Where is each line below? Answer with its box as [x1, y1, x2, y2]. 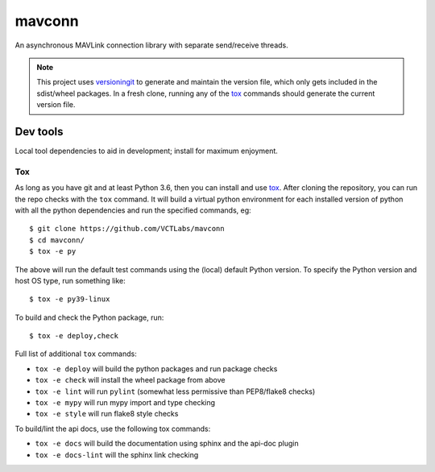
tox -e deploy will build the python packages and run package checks [35, 363, 278, 374]
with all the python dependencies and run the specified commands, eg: [14, 205, 251, 215]
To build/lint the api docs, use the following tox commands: [14, 424, 211, 433]
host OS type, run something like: [14, 275, 126, 285]
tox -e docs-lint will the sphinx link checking [35, 449, 199, 459]
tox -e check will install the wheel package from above [35, 375, 226, 385]
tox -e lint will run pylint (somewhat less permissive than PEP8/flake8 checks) [35, 387, 316, 396]
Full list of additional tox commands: [14, 349, 137, 358]
